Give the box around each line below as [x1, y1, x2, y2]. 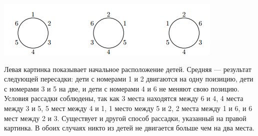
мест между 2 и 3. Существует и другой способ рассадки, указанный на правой [4, 112, 246, 123]
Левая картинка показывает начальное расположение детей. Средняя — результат [4, 63, 251, 74]
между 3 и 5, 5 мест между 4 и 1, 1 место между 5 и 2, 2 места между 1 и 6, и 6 [4, 102, 252, 113]
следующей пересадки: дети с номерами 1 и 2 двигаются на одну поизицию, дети [4, 73, 253, 84]
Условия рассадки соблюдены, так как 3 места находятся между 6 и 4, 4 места [4, 93, 243, 103]
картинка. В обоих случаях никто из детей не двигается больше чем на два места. [4, 122, 254, 133]
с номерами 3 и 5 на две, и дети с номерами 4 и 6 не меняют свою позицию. [4, 83, 239, 93]
